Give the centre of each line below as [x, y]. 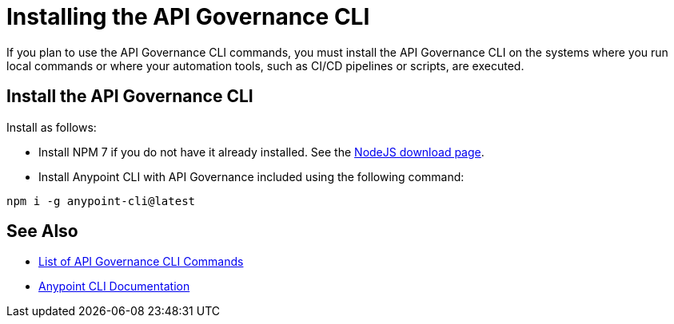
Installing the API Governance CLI [188, 17]
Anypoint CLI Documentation [114, 286]
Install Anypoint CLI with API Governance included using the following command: [251, 176]
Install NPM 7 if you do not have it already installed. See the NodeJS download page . [261, 152]
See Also [42, 231]
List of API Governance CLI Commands [141, 262]
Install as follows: [52, 127]
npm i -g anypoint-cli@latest [101, 201]
